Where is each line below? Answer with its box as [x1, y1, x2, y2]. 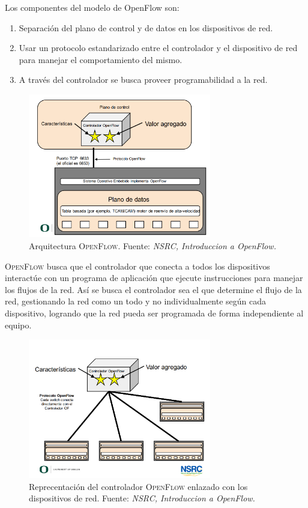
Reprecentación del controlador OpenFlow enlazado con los [29, 480, 248, 492]
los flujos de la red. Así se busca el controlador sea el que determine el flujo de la [5, 283, 302, 295]
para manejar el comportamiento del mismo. [19, 53, 183, 65]
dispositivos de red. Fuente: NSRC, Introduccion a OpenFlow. [29, 492, 255, 504]
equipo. [5, 318, 32, 331]
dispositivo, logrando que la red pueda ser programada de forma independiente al [5, 306, 304, 319]
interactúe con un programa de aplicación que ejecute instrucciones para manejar [5, 271, 303, 284]
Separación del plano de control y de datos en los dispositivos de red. [19, 21, 273, 34]
